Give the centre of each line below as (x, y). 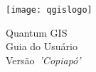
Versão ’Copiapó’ (43, 60)
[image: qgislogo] (49, 10)
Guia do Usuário (42, 46)
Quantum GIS (37, 32)
